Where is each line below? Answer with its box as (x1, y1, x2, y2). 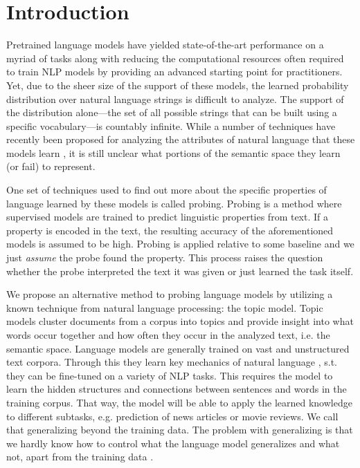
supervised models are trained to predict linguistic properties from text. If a (6, 209, 329, 224)
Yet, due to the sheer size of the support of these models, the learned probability (6, 77, 349, 92)
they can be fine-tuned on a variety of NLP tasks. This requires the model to (6, 368, 333, 382)
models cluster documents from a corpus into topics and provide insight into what (6, 314, 354, 328)
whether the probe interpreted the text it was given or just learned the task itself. (6, 263, 354, 278)
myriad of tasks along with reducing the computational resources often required (6, 50, 344, 65)
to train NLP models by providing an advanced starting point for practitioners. (6, 64, 343, 79)
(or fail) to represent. (6, 159, 96, 174)
